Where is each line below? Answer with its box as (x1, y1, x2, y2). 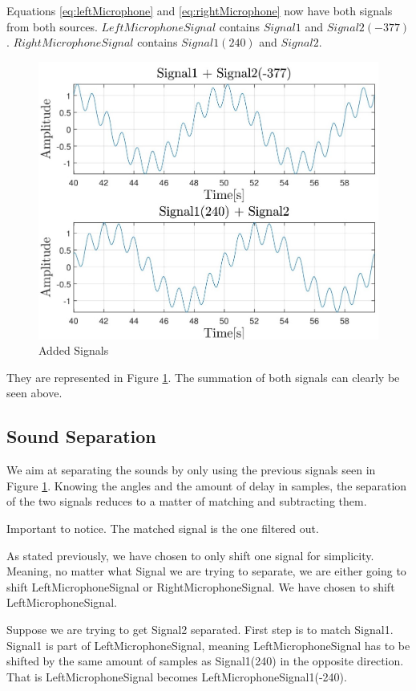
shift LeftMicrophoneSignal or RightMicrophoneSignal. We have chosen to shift (6, 578, 395, 595)
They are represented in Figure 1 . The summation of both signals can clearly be (6, 368, 400, 385)
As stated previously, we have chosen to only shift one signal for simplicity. (6, 547, 374, 563)
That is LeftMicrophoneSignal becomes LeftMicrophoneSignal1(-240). (6, 668, 347, 685)
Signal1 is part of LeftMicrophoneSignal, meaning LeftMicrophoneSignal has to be (6, 636, 410, 653)
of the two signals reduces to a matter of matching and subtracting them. (6, 493, 367, 510)
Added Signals (38, 342, 109, 359)
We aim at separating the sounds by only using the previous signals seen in (6, 461, 376, 478)
